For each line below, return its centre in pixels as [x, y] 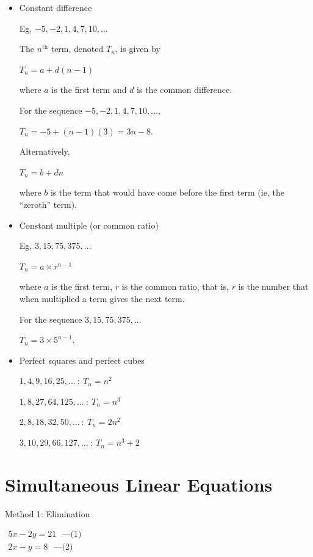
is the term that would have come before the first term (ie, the [167, 192]
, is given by [138, 49]
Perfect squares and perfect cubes [82, 360]
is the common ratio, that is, [175, 286]
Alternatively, [45, 151]
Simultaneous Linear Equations [139, 484]
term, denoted [77, 49]
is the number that [273, 286]
